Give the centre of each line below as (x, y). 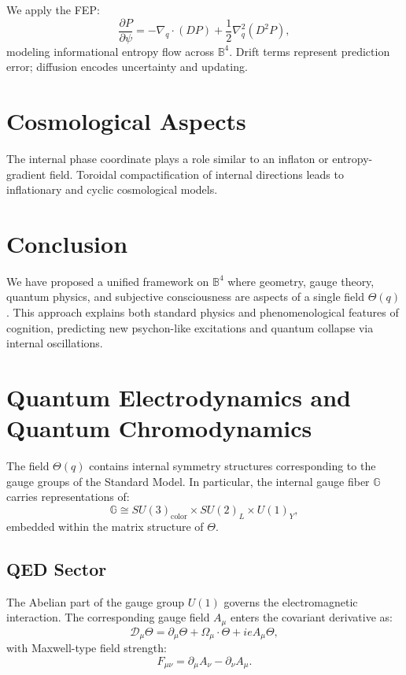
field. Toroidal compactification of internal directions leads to (196, 174)
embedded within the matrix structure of (105, 526)
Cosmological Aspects (126, 121)
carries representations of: (68, 497)
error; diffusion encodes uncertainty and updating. (127, 67)
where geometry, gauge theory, (301, 281)
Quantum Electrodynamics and (179, 397)
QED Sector (57, 568)
